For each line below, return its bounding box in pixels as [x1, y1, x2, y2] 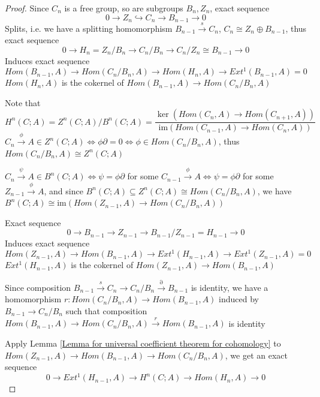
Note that [5, 96, 41, 109]
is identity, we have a [191, 281, 268, 293]
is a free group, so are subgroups [64, 2, 183, 14]
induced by [219, 293, 259, 305]
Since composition [5, 281, 71, 293]
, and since [44, 184, 83, 197]
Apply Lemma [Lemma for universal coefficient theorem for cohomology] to [5, 336, 281, 349]
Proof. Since [5, 2, 49, 14]
